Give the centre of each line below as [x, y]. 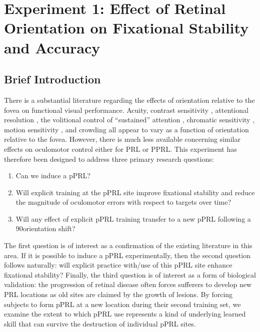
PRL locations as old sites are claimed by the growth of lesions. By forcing [118, 294]
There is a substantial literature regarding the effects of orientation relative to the [129, 100]
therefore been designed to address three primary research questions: [109, 159]
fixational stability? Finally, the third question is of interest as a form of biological [130, 274]
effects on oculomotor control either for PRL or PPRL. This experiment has [120, 149]
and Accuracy [52, 47]
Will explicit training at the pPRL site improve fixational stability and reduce [135, 192]
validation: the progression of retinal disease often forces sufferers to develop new [128, 284]
